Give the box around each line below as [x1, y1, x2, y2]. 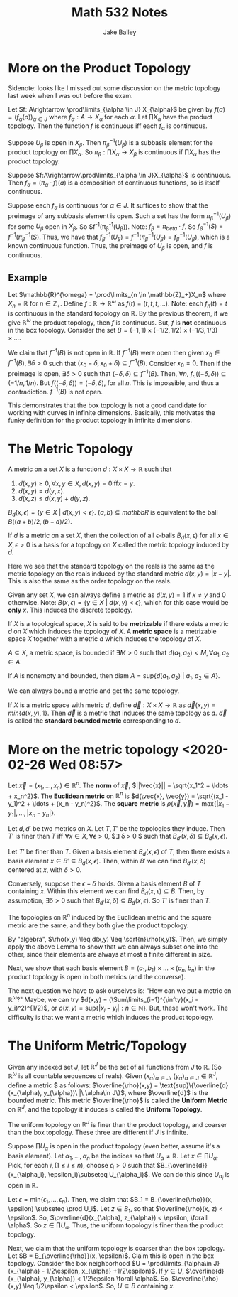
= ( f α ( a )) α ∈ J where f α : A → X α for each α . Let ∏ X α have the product [8, 112, 213, 123]
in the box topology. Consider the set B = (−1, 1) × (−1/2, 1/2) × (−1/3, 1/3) [8, 326, 218, 335]
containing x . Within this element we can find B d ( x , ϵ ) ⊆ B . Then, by [8, 887, 205, 898]
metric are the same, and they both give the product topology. [8, 921, 189, 930]
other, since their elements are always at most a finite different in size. [8, 949, 212, 958]
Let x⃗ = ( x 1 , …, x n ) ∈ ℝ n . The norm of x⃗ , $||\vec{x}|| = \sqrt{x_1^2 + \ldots [8, 780, 229, 791]
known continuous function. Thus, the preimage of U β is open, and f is [8, 242, 213, 252]
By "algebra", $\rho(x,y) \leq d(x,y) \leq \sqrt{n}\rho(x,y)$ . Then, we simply [8, 935, 227, 943]
